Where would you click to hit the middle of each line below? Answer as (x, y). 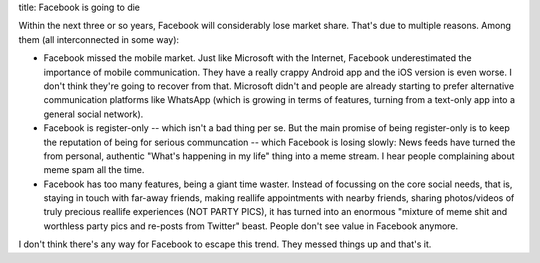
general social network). (93, 114)
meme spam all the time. (94, 170)
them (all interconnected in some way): (99, 39)
